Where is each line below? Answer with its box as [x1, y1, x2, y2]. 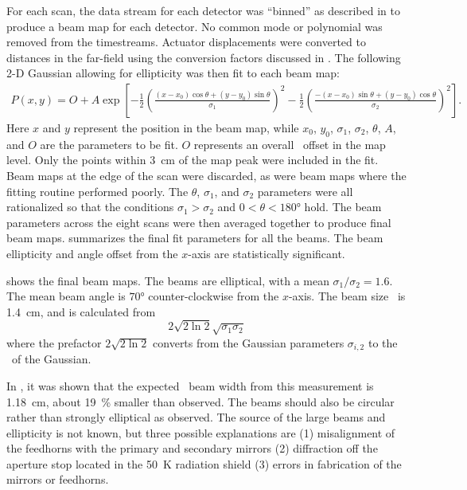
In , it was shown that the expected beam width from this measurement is [6, 377, 374, 394]
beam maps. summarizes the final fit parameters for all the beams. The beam [6, 229, 383, 246]
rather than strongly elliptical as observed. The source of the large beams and [6, 409, 386, 425]
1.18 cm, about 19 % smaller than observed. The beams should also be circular [6, 393, 395, 410]
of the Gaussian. [11, 351, 91, 367]
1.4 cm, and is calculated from [6, 303, 156, 319]
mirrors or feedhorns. [6, 471, 109, 488]
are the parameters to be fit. [40, 135, 178, 152]
